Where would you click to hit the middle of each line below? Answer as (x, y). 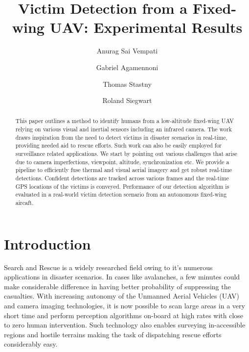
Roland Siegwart (127, 100)
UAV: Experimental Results (146, 27)
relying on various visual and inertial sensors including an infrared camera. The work (124, 129)
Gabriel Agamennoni (127, 67)
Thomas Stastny (127, 84)
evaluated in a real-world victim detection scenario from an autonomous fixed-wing (121, 194)
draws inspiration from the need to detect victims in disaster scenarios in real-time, (121, 137)
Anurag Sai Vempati (127, 51)
